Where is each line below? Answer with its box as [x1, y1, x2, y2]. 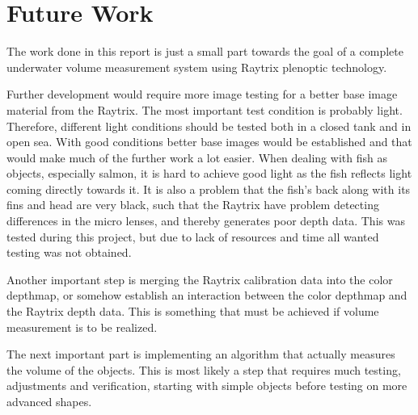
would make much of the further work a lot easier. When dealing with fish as [6, 149, 387, 166]
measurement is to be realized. [6, 318, 158, 335]
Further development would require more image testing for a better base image [6, 86, 398, 103]
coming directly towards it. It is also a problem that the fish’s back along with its [6, 180, 411, 197]
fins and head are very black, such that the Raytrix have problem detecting [6, 196, 379, 213]
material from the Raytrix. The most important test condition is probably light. [6, 101, 403, 118]
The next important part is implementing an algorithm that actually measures [6, 346, 395, 363]
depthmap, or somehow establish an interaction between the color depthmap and [6, 287, 407, 304]
